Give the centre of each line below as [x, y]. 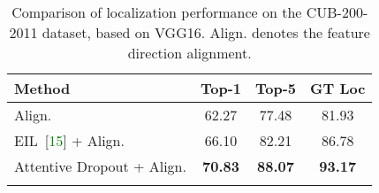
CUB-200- [337, 12]
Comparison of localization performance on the [157, 12]
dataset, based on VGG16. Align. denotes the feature [206, 32]
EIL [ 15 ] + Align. [69, 140]
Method [42, 88]
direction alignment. [189, 53]
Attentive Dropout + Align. [100, 166]
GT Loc [338, 88]
